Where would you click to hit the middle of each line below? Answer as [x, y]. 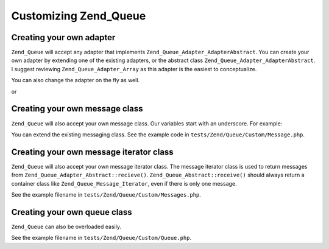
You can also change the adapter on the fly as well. [76, 80]
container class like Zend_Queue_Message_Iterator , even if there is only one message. [124, 183]
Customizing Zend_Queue [79, 16]
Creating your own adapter [63, 37]
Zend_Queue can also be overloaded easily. [66, 226]
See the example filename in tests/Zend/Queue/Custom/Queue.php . [101, 238]
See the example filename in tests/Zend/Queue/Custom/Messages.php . [106, 195]
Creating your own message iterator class [92, 152]
